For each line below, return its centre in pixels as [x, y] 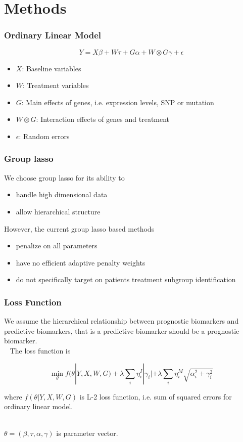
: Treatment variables [56, 85]
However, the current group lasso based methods [79, 228]
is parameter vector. [87, 433]
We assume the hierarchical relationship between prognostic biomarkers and [121, 321]
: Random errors [44, 136]
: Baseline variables [52, 68]
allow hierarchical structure [58, 211]
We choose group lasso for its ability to [64, 177]
